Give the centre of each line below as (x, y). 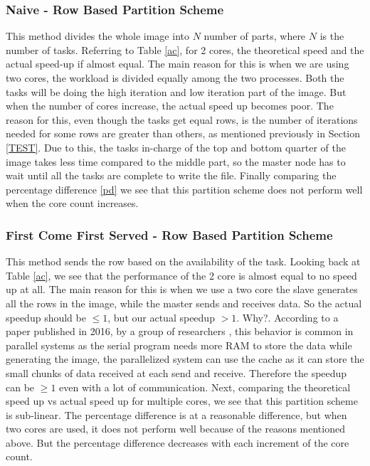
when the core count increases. (72, 203)
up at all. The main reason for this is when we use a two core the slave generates (182, 289)
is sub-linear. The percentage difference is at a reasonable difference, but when (176, 414)
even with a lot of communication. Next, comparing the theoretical (205, 387)
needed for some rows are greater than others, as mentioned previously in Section (183, 133)
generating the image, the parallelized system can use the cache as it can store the (185, 359)
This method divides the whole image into (97, 36)
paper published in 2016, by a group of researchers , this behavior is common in (180, 331)
